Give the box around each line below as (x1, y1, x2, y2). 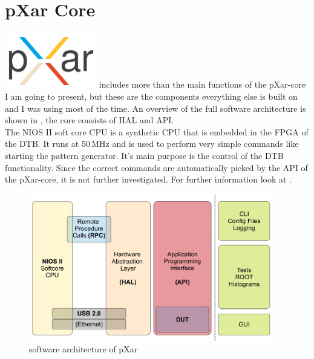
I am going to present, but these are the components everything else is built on (5, 90, 298, 103)
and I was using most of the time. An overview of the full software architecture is (5, 102, 306, 114)
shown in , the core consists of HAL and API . (5, 114, 174, 126)
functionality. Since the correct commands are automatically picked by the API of (5, 161, 308, 173)
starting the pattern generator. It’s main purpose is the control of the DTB (5, 149, 284, 162)
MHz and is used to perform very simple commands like (91, 137, 299, 150)
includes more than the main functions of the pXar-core (99, 78, 306, 91)
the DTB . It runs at (5, 137, 79, 150)
